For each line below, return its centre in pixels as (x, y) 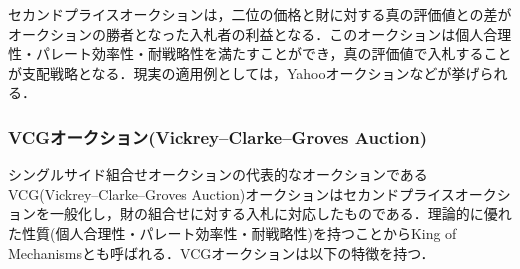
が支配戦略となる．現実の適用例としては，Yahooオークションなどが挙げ (244, 72)
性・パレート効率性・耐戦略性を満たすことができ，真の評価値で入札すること (260, 53)
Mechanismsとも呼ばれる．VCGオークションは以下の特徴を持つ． (221, 252)
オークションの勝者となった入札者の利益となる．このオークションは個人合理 (260, 33)
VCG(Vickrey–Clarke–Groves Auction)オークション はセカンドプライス (231, 193)
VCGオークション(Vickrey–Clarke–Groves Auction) (217, 136)
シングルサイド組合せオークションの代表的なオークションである (218, 174)
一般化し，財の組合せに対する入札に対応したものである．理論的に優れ (280, 213)
